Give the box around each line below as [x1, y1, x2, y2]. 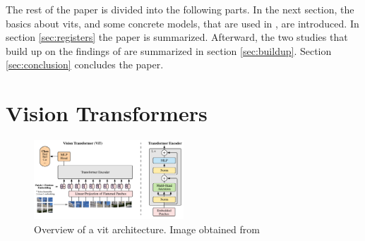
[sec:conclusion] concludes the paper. [6, 57, 164, 72]
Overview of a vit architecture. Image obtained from [34, 221, 260, 236]
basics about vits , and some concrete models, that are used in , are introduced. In [6, 16, 359, 30]
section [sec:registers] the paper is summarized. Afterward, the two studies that [6, 30, 348, 44]
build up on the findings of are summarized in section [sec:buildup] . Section [6, 43, 332, 58]
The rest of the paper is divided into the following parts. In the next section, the [6, 2, 354, 16]
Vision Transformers [6, 99, 208, 128]
